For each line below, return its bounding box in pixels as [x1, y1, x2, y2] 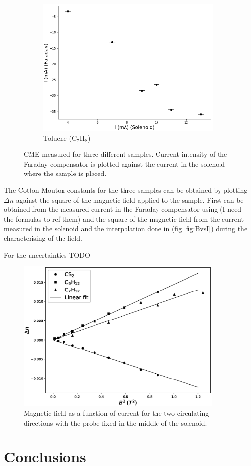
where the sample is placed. [24, 168, 107, 178]
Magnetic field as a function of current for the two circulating [24, 408, 209, 418]
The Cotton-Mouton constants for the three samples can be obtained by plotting [4, 184, 248, 195]
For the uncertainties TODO [4, 249, 90, 260]
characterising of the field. [4, 233, 82, 243]
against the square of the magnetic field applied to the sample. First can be [16, 194, 244, 204]
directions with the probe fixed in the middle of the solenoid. [24, 417, 207, 428]
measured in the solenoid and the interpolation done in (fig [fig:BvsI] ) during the [4, 223, 248, 233]
